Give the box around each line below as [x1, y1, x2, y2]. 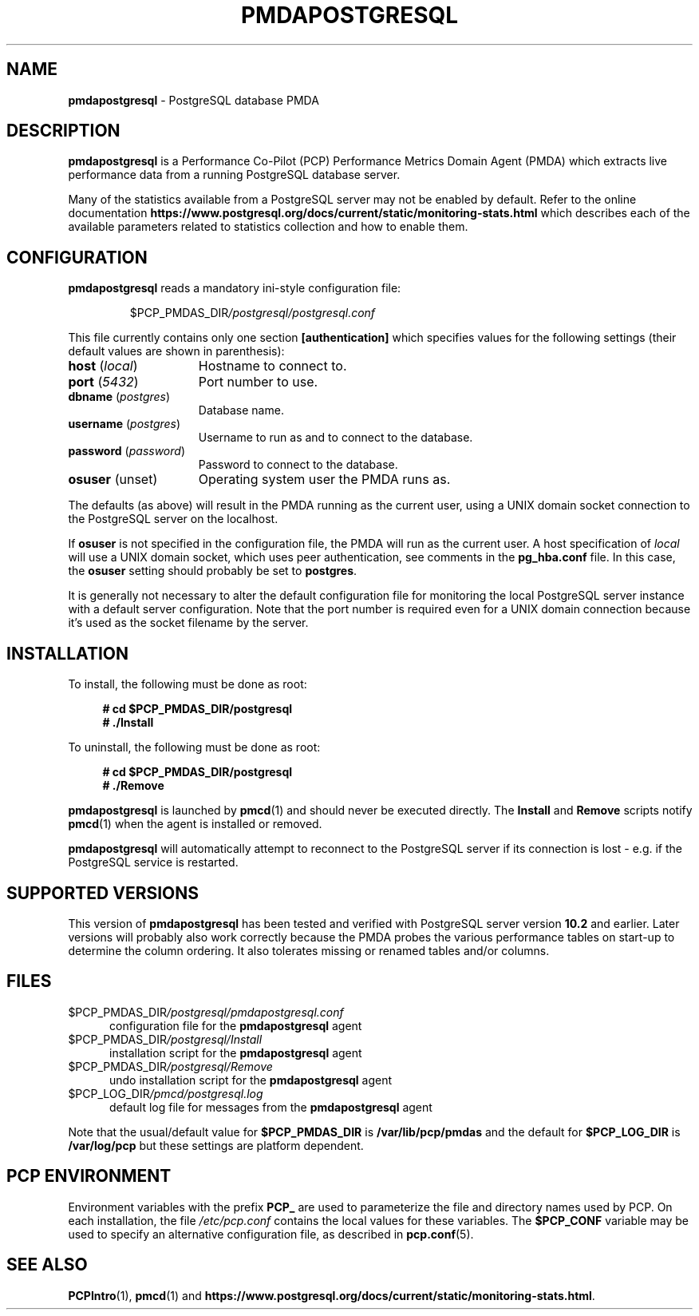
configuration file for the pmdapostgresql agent [109, 1018, 362, 1033]
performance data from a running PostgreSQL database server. [68, 168, 401, 182]
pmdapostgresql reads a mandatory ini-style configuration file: [68, 281, 401, 295]
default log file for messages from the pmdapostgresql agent [109, 1100, 432, 1114]
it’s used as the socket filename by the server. [68, 616, 309, 630]
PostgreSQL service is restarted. [68, 855, 239, 870]
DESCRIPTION [6, 121, 120, 141]
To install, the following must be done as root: [68, 677, 307, 692]
